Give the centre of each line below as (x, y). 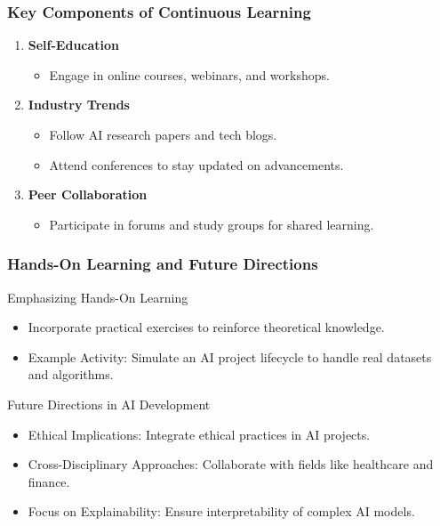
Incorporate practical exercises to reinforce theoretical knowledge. (206, 327)
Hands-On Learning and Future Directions (163, 264)
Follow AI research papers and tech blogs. (163, 134)
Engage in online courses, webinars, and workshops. (189, 74)
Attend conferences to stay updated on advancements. (196, 164)
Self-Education (74, 45)
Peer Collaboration (88, 194)
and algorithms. (71, 374)
